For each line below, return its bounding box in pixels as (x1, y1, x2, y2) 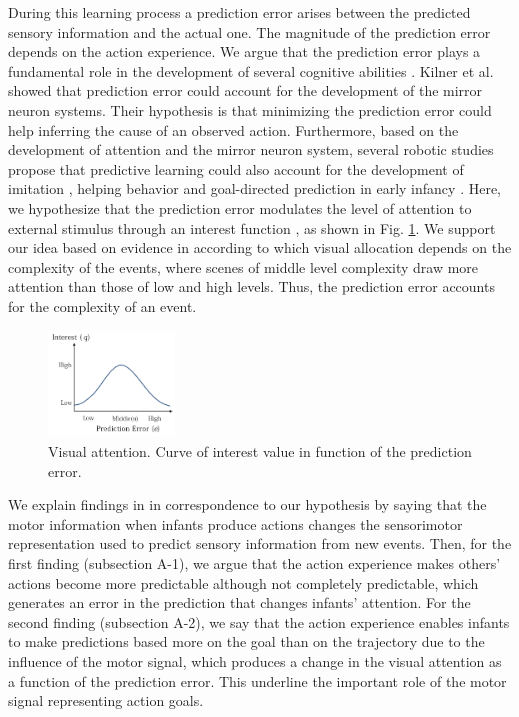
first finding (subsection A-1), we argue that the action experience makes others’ (8, 553, 501, 574)
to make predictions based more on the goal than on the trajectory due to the (8, 631, 485, 652)
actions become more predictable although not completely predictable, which (8, 572, 479, 593)
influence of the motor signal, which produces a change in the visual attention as (8, 651, 502, 672)
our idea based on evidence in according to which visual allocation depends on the (8, 237, 512, 258)
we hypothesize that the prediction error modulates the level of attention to (8, 197, 472, 218)
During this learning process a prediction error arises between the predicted (8, 2, 471, 22)
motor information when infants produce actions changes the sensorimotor (8, 513, 463, 534)
